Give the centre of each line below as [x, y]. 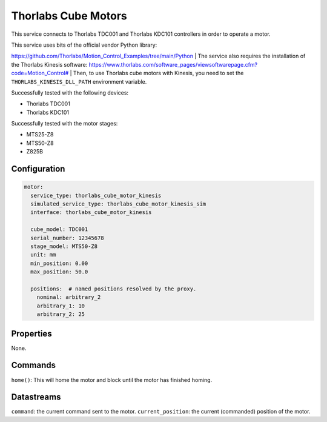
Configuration [38, 169]
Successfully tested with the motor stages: [64, 124]
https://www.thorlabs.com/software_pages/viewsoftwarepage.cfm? [173, 64]
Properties [31, 333]
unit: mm [43, 255]
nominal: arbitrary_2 [69, 297]
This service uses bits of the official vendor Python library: [84, 45]
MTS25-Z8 [40, 135]
